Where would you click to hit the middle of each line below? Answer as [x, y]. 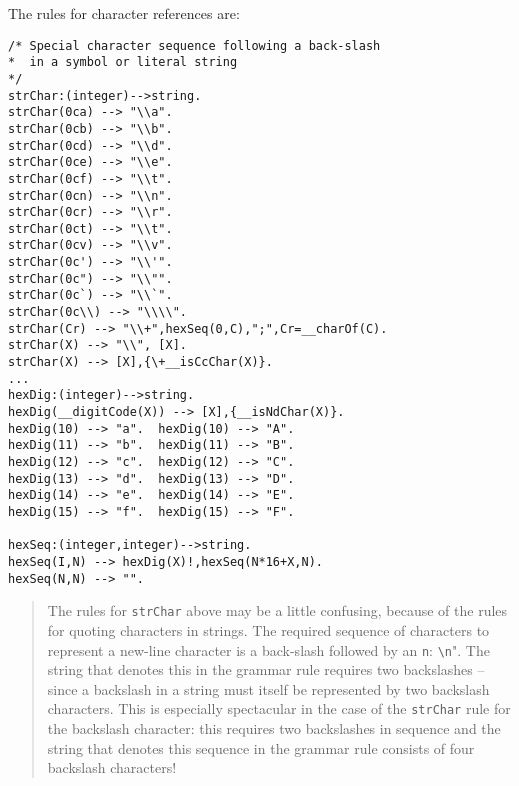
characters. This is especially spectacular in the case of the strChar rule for [279, 708]
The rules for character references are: [124, 13]
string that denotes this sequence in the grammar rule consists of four [261, 747]
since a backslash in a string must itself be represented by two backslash [268, 688]
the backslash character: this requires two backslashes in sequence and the [274, 728]
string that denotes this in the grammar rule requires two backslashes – [266, 669]
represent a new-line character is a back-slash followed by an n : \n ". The [268, 649]
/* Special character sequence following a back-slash [194, 45]
